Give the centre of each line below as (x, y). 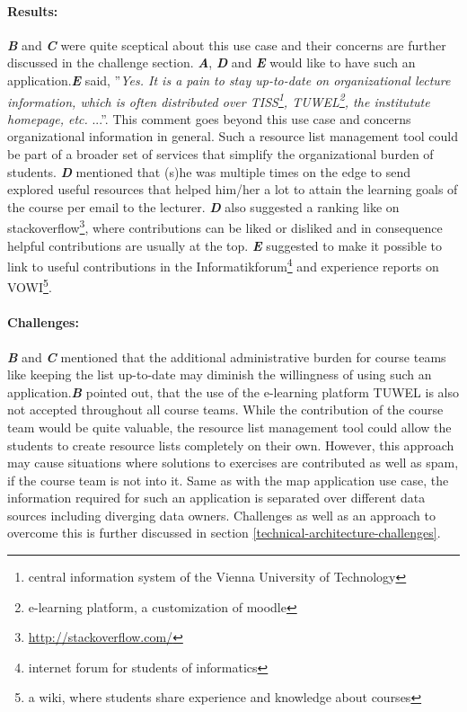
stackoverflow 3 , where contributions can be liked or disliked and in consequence (225, 227)
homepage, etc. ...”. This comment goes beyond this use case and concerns (209, 118)
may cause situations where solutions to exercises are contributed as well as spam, (233, 463)
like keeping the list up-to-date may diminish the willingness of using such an (220, 374)
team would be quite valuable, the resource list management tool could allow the (229, 427)
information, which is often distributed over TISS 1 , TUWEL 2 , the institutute (219, 100)
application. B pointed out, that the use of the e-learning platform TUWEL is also (233, 392)
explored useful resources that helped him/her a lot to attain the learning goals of (233, 189)
